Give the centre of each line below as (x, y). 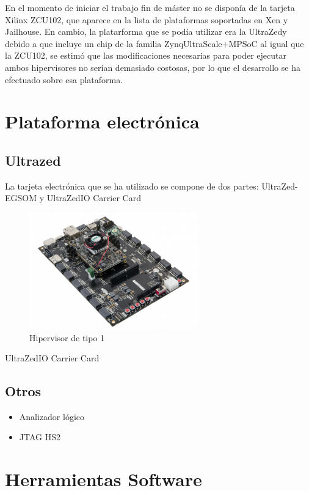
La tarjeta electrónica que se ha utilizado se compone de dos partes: (132, 186)
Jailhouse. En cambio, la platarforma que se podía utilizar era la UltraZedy (146, 31)
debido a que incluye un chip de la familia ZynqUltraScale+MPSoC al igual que (154, 43)
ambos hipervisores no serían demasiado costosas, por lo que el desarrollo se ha (153, 67)
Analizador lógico (52, 416)
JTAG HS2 (40, 437)
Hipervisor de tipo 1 (67, 337)
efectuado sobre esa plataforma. (64, 79)
